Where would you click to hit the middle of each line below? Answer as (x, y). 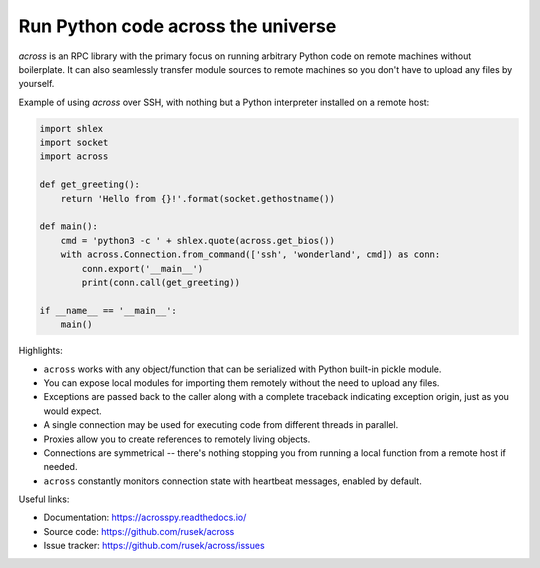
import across (74, 156)
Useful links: (44, 499)
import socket (74, 143)
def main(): (69, 226)
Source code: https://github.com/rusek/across (139, 531)
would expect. (72, 411)
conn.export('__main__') (142, 268)
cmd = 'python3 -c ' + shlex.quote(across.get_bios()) (197, 240)
